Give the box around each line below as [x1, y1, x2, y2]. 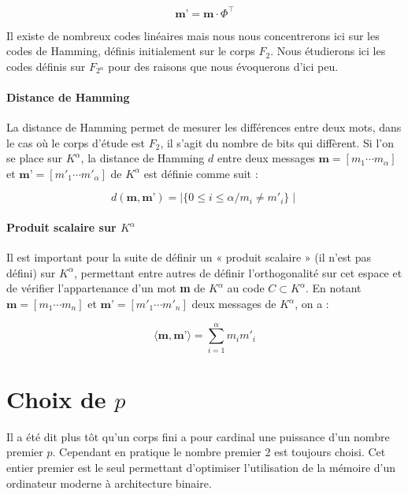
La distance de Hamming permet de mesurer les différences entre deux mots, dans [6, 119, 402, 136]
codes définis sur [6, 58, 86, 74]
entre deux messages [217, 150, 315, 166]
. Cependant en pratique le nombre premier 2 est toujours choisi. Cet [52, 444, 386, 460]
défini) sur [6, 264, 56, 280]
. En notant [305, 280, 362, 296]
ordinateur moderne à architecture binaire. [6, 474, 212, 491]
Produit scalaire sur [6, 219, 117, 236]
